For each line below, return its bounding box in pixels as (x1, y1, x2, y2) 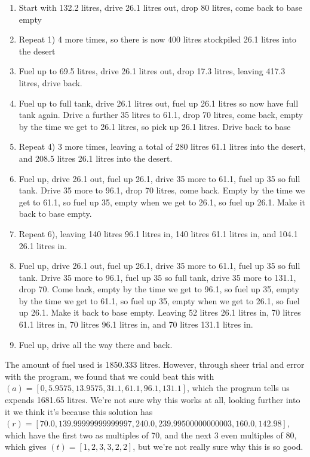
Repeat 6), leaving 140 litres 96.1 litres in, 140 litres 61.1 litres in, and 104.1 (19, 227, 298, 240)
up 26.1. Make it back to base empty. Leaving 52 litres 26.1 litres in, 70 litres (19, 306, 301, 319)
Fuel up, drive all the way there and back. (19, 338, 173, 350)
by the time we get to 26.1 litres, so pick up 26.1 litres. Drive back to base (19, 120, 291, 132)
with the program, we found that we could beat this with (5, 370, 214, 382)
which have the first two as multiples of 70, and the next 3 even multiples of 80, (5, 428, 297, 441)
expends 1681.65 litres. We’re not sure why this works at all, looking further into (5, 394, 300, 406)
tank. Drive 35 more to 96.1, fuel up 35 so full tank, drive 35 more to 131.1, (19, 271, 296, 283)
